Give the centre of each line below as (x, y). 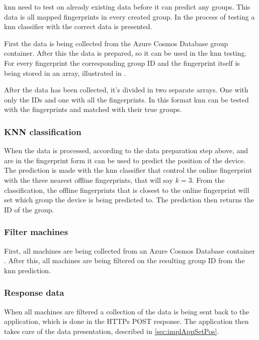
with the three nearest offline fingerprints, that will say (89, 180)
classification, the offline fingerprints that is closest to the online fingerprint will (127, 190)
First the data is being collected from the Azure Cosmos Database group (116, 43)
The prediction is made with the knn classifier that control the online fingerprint (128, 170)
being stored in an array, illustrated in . (65, 73)
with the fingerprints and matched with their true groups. (93, 109)
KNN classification (43, 131)
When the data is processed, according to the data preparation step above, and (126, 150)
